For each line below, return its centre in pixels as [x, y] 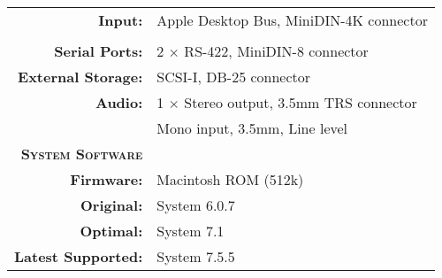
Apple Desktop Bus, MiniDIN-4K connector [292, 20]
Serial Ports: [99, 51]
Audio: [119, 102]
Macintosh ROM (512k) [230, 179]
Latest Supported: [79, 256]
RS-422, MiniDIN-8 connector [276, 51]
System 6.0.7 [196, 205]
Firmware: [107, 179]
